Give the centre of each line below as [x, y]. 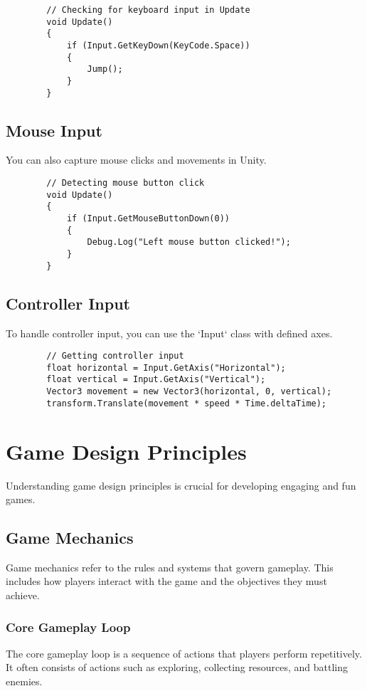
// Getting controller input [115, 356]
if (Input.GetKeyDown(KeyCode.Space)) [158, 45]
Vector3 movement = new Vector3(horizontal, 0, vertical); [189, 392]
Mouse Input [54, 130]
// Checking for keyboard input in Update [148, 10]
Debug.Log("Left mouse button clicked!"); [189, 242]
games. [21, 499]
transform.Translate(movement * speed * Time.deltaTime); [187, 403]
